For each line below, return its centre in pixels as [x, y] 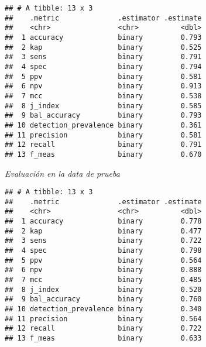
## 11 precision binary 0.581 [103, 135]
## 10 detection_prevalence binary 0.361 [103, 125]
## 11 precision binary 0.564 [103, 319]
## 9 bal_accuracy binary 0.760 [103, 299]
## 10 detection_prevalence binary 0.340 [103, 309]
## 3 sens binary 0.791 [103, 57]
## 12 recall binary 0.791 [103, 145]
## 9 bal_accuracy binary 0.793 [103, 116]
